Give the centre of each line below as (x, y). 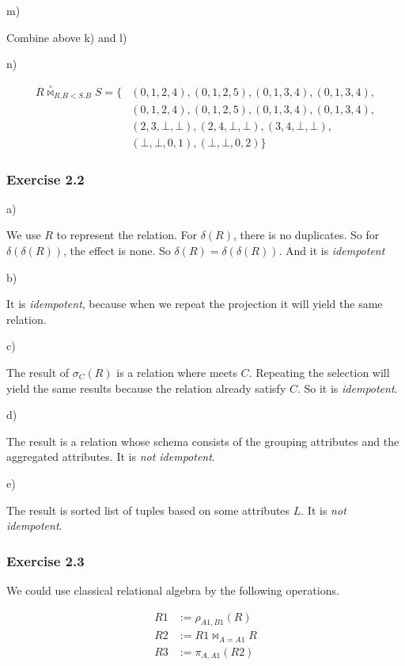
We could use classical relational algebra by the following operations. (173, 590)
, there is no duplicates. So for (306, 235)
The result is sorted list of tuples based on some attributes (148, 510)
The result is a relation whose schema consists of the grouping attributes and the (203, 441)
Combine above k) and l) (67, 37)
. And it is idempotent (332, 250)
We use (24, 235)
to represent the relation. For (127, 235)
